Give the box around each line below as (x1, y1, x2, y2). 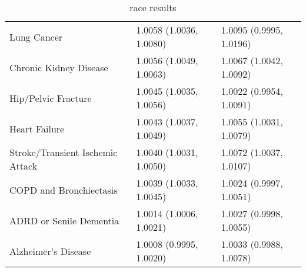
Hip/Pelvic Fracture (9, 91, 92, 105)
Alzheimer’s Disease (9, 244, 91, 258)
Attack (9, 159, 38, 173)
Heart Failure (9, 121, 65, 135)
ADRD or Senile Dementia (9, 213, 119, 227)
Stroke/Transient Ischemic (9, 145, 118, 159)
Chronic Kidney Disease (9, 60, 108, 74)
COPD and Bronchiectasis (9, 183, 118, 197)
